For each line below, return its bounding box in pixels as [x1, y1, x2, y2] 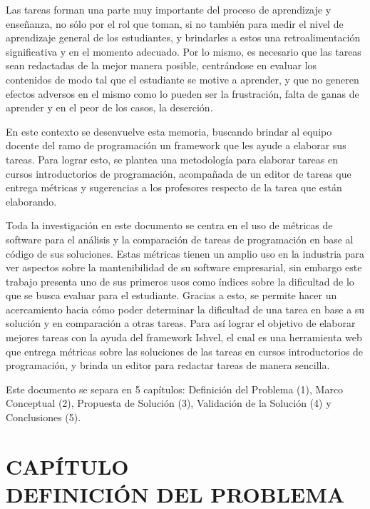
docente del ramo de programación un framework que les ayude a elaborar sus [6, 138, 346, 153]
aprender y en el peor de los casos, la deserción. [6, 100, 213, 115]
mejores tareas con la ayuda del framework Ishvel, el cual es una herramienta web [6, 330, 362, 345]
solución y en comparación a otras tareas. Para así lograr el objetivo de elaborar [6, 316, 356, 331]
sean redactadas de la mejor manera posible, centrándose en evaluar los [6, 58, 317, 73]
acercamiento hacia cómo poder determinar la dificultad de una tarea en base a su [6, 301, 365, 316]
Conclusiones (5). [6, 410, 81, 425]
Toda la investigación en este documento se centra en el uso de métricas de [6, 218, 333, 233]
